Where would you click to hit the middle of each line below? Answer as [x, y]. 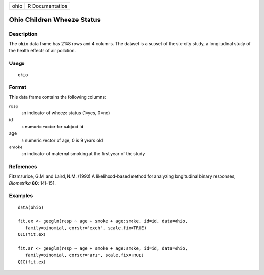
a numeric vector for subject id [52, 127]
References [23, 167]
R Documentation [48, 6]
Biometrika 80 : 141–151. [33, 183]
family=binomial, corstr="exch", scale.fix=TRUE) [86, 228]
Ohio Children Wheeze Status [55, 20]
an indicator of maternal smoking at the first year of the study [83, 154]
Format [18, 87]
